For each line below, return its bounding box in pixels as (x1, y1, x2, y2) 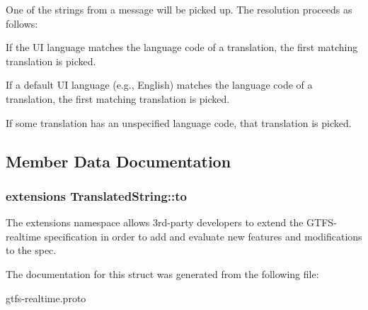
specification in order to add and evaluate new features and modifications (44, 228, 362, 243)
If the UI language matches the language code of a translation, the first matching (6, 40, 358, 55)
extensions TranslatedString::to (6, 187, 187, 204)
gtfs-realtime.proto (6, 290, 86, 305)
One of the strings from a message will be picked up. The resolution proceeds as (6, 2, 352, 16)
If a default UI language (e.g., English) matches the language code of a (6, 77, 313, 92)
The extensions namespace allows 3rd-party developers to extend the (6, 215, 304, 230)
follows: (6, 16, 38, 31)
